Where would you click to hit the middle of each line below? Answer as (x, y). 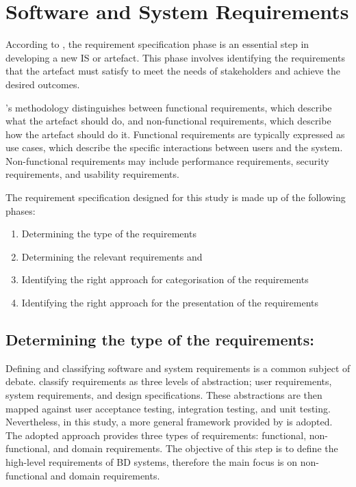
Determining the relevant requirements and (112, 256)
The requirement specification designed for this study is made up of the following (176, 197)
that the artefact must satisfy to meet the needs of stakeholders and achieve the (173, 71)
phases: (21, 210)
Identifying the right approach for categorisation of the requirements (165, 279)
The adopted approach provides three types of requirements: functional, (156, 435)
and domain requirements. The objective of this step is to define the (195, 448)
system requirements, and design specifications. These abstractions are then (164, 395)
